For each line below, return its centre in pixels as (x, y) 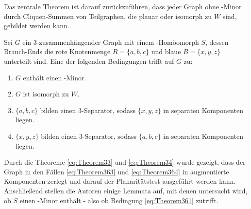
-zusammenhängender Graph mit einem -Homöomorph (118, 42)
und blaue (166, 51)
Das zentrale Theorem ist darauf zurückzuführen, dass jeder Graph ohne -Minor (123, 6)
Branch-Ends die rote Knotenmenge (57, 51)
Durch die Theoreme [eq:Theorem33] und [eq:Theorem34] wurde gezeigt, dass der (125, 162)
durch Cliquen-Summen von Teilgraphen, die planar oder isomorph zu (108, 16)
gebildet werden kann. (37, 26)
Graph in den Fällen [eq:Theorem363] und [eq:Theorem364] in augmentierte (117, 171)
